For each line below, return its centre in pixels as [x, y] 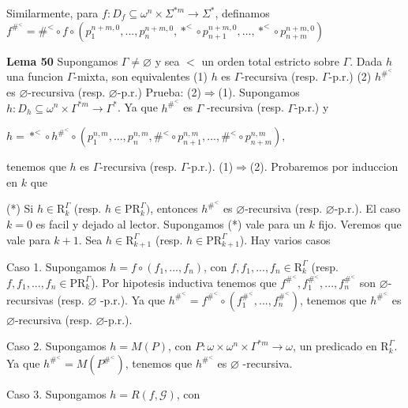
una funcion [35, 76]
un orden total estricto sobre [270, 60]
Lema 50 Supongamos [62, 60]
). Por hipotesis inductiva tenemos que [184, 282]
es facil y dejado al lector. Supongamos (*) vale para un [170, 223]
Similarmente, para [52, 13]
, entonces [174, 208]
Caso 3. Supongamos [56, 393]
